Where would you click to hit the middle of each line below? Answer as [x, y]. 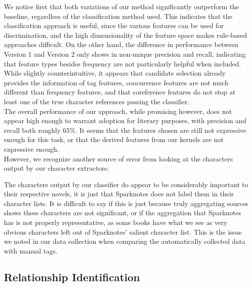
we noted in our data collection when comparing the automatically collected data [125, 241]
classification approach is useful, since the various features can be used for [114, 25]
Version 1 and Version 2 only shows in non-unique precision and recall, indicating [125, 54]
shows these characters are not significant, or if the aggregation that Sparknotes [123, 213]
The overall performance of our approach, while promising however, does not [118, 111]
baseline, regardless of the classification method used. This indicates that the [118, 16]
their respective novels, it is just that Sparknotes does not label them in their [119, 194]
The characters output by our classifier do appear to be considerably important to [126, 184]
